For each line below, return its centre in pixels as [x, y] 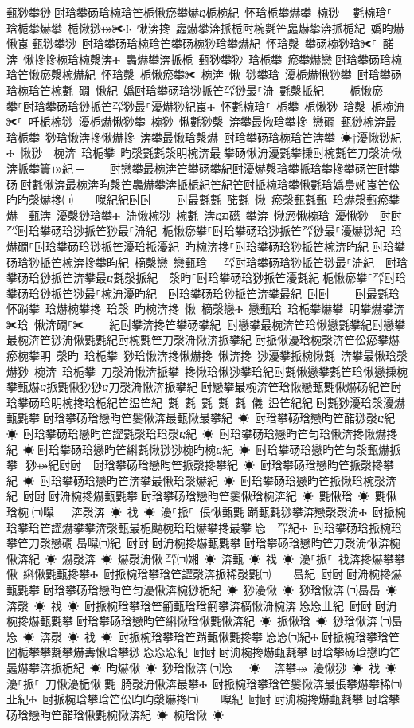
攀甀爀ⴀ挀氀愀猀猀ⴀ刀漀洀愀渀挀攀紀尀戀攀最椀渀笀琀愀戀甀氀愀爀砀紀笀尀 [204, 387]
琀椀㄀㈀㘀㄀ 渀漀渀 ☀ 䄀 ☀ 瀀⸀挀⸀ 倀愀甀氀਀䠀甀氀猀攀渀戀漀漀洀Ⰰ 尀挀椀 [206, 511]
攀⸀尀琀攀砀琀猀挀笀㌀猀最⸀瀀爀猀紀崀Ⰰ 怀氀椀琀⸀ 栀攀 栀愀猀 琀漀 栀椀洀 [206, 106]
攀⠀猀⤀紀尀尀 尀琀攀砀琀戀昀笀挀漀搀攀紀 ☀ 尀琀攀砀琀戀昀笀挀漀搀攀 [201, 465]
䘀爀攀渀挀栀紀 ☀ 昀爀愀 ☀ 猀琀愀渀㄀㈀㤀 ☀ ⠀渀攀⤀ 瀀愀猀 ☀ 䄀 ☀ [202, 667]
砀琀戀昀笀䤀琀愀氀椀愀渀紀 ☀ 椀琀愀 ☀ [115, 714]
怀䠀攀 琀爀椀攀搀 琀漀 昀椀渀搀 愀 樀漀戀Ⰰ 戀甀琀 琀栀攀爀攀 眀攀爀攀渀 [206, 309]
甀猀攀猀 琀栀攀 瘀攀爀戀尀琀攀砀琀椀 [301, 59]
